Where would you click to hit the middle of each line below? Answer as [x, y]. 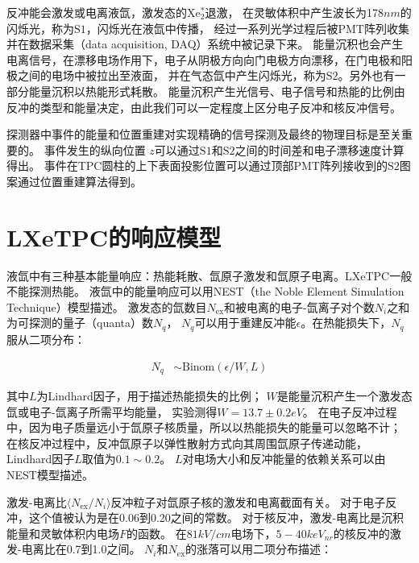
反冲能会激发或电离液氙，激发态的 [97, 12]
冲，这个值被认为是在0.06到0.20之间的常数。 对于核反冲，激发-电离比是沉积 [205, 517]
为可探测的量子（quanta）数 [80, 323]
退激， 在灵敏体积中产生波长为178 [295, 12]
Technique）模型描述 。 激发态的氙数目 [107, 306]
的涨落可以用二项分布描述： [259, 549]
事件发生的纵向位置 [95, 149]
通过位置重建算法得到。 [79, 181]
